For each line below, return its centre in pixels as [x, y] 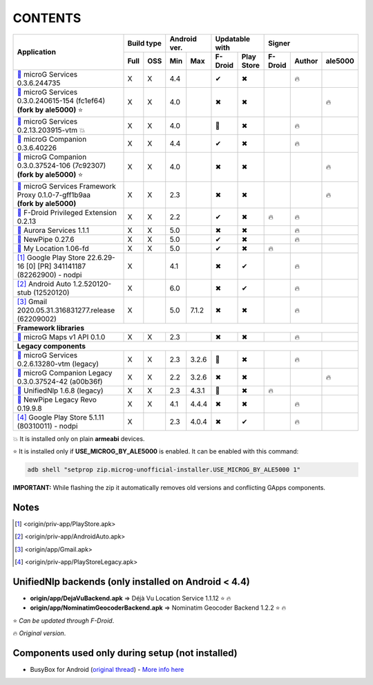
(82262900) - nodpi [49, 274]
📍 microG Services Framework [67, 186]
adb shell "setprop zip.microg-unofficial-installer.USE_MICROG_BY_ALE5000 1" [164, 469]
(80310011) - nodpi [47, 426]
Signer [279, 43]
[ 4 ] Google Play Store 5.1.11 [60, 417]
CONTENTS [47, 18]
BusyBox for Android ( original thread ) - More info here [107, 669]
